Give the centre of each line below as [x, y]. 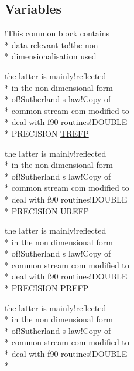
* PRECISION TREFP [47, 133]
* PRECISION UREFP [47, 210]
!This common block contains [57, 33]
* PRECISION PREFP [47, 288]
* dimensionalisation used [51, 56]
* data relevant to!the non [51, 44]
